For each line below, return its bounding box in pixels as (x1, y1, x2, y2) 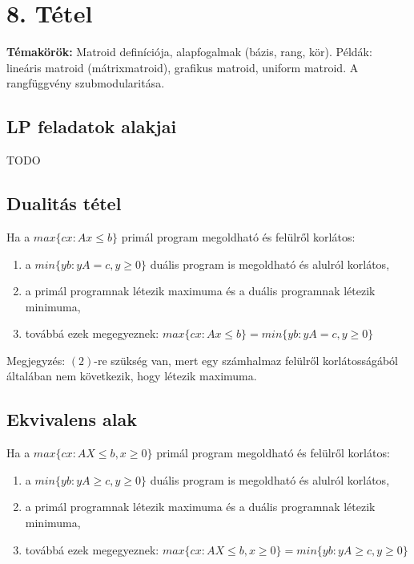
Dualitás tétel (6, 191, 122, 216)
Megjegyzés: (6, 351, 66, 368)
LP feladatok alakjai (6, 114, 177, 139)
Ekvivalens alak (6, 407, 137, 432)
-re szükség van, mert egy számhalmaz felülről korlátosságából (94, 351, 398, 368)
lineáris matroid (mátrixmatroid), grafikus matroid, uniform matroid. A (6, 59, 359, 75)
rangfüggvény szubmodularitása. (6, 75, 165, 91)
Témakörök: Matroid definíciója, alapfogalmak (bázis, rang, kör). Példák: (6, 43, 372, 60)
